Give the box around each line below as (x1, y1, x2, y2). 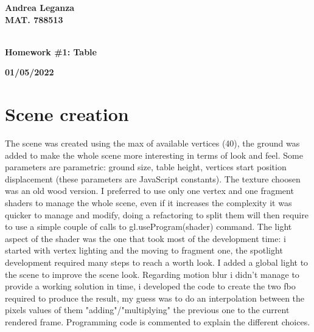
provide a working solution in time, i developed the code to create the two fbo (5, 280, 296, 292)
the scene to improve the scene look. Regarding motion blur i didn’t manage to (5, 268, 299, 280)
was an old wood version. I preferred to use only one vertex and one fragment (5, 184, 294, 197)
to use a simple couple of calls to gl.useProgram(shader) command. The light (5, 220, 292, 233)
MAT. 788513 (5, 13, 63, 26)
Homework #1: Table (5, 45, 97, 58)
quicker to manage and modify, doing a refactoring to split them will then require (5, 208, 309, 221)
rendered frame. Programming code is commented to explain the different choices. (5, 316, 310, 328)
